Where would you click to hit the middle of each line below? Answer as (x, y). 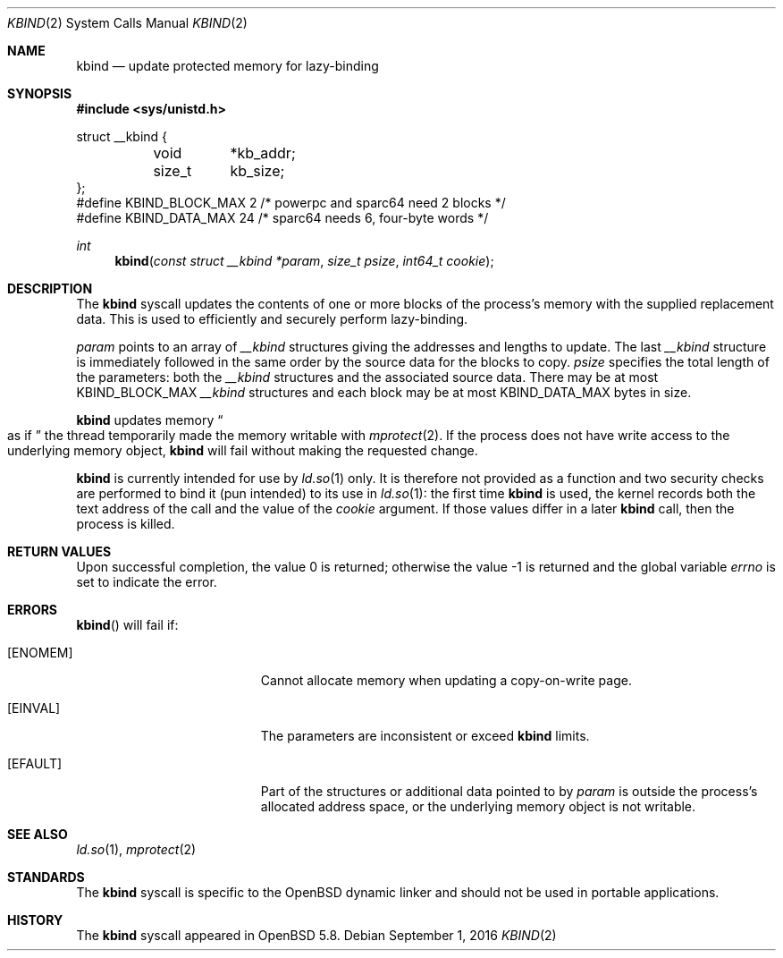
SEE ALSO (38, 834)
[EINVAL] (34, 708)
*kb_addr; (263, 153)
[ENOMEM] (40, 653)
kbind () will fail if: (127, 625)
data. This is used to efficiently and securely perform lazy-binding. (272, 319)
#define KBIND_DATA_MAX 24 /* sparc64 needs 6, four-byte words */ (282, 218)
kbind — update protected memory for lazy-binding (227, 66)
